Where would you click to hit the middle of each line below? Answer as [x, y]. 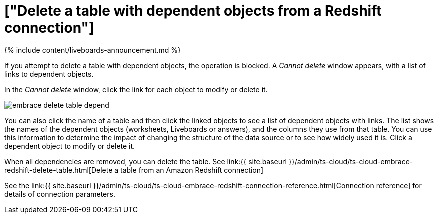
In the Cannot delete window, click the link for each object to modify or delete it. [136, 89]
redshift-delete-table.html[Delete [58, 170]
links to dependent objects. [49, 74]
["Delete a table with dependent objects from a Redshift [193, 11]
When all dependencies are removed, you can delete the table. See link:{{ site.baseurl [145, 161]
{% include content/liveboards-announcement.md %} [93, 50]
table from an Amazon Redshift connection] [192, 170]
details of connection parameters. [60, 194]
